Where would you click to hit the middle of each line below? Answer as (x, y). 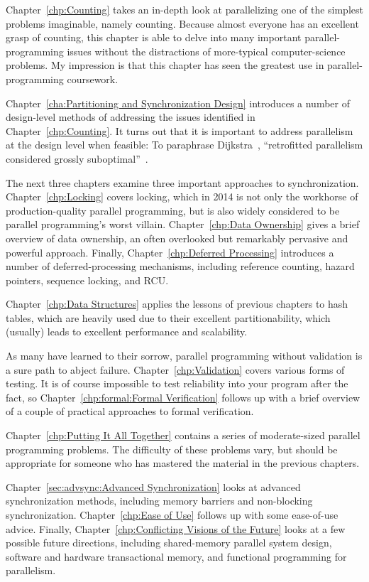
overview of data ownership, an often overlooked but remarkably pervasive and (177, 238)
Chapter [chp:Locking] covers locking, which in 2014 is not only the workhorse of (182, 196)
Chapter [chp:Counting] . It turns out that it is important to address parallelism (180, 130)
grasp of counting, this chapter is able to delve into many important (154, 37)
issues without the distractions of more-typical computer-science (206, 51)
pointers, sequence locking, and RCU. (87, 280)
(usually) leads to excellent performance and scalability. (127, 332)
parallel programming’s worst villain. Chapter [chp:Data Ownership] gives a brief (183, 224)
